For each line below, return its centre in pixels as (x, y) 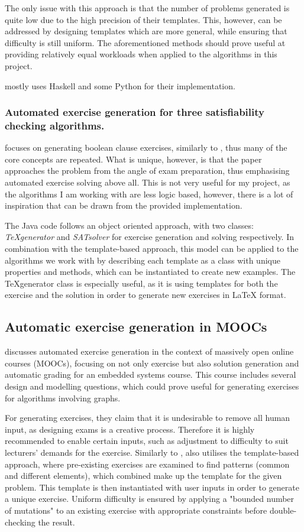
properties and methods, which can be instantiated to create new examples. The (150, 272)
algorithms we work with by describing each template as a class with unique (143, 260)
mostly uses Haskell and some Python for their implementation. (120, 85)
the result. (56, 522)
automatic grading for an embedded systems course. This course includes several (151, 374)
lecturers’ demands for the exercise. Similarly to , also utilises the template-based (152, 452)
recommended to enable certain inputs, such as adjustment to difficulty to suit (147, 441)
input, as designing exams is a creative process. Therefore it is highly (130, 429)
